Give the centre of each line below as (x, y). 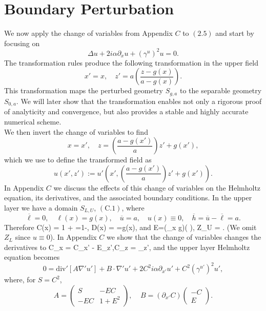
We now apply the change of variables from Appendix (88, 33)
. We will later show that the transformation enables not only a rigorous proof (139, 101)
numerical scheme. (33, 121)
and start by (235, 33)
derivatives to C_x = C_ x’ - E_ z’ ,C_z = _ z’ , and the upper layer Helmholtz (127, 247)
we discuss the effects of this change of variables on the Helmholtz (157, 187)
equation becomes (32, 257)
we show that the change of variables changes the (184, 237)
